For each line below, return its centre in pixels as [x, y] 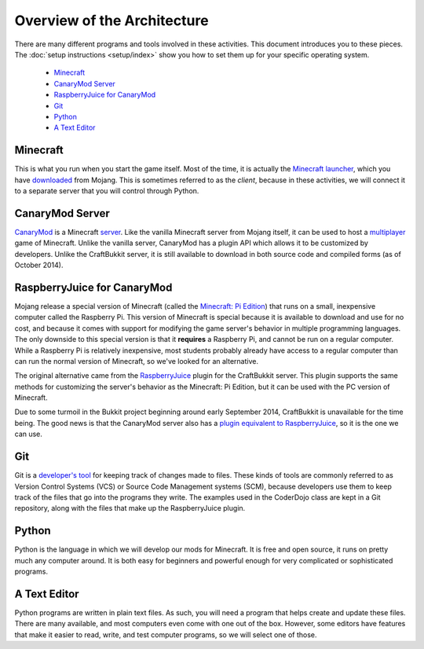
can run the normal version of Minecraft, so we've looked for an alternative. [137, 361]
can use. [29, 434]
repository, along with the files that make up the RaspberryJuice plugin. [130, 508]
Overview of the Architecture [111, 20]
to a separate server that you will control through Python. [107, 191]
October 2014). [39, 265]
